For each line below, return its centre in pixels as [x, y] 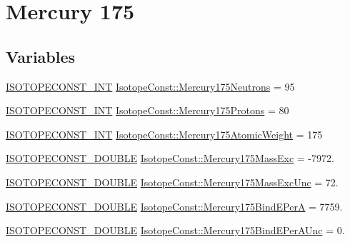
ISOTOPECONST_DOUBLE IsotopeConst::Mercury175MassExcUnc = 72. [172, 182]
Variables [41, 56]
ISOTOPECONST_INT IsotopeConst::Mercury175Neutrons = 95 [150, 86]
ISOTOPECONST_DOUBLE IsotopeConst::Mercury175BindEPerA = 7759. [174, 206]
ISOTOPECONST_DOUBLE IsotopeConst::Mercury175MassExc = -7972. [170, 158]
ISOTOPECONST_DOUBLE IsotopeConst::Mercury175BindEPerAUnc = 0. [175, 230]
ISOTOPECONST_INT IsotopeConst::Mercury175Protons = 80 [147, 110]
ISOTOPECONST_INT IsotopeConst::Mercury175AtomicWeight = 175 [164, 134]
